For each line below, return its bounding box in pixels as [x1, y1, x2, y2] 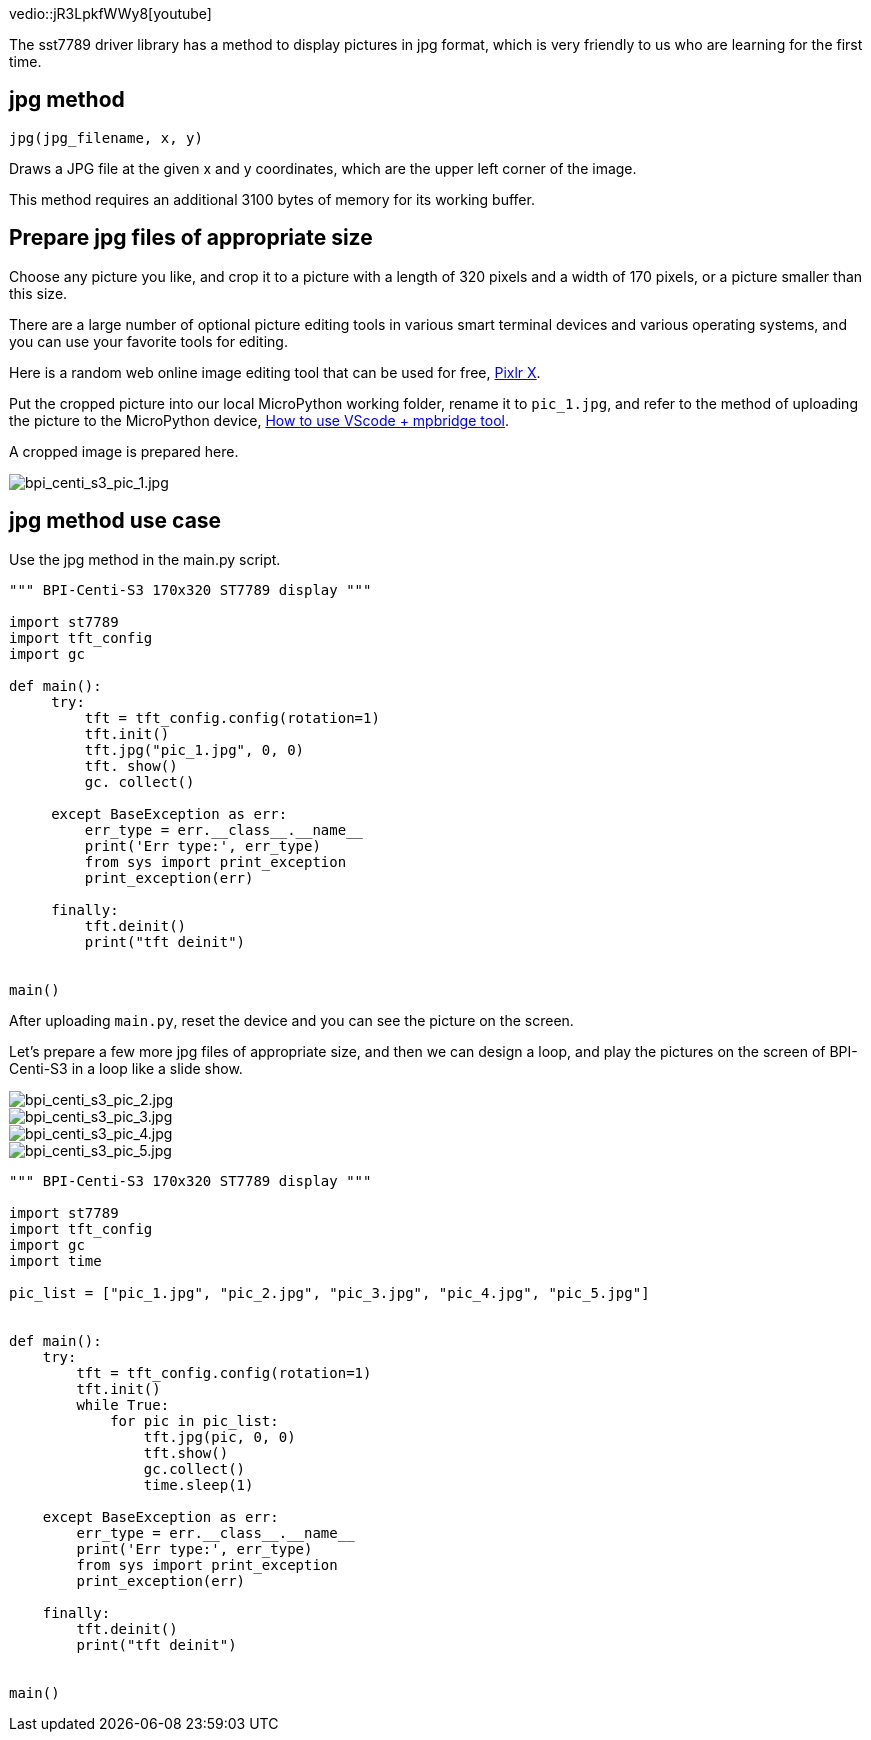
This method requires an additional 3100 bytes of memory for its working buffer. [9, 190, 535, 208]
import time [9, 1252, 102, 1269]
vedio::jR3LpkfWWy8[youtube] [9, 5, 212, 22]
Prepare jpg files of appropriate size [9, 225, 373, 251]
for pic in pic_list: [110, 1412, 279, 1429]
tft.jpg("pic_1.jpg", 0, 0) [84, 741, 305, 758]
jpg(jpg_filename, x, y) [9, 129, 203, 146]
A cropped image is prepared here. [9, 442, 239, 460]
